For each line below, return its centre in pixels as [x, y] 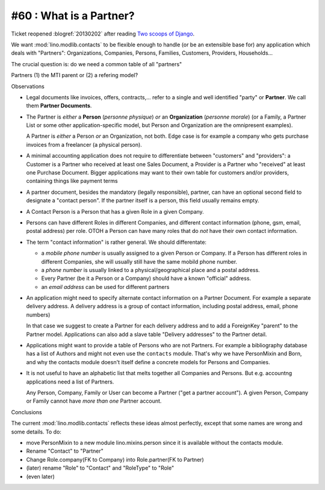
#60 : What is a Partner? [73, 16]
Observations [28, 86]
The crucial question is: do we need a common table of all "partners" [97, 64]
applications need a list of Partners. [70, 382]
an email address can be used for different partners [105, 287]
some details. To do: [36, 432]
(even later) [41, 476]
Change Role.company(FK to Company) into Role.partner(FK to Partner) [115, 459]
